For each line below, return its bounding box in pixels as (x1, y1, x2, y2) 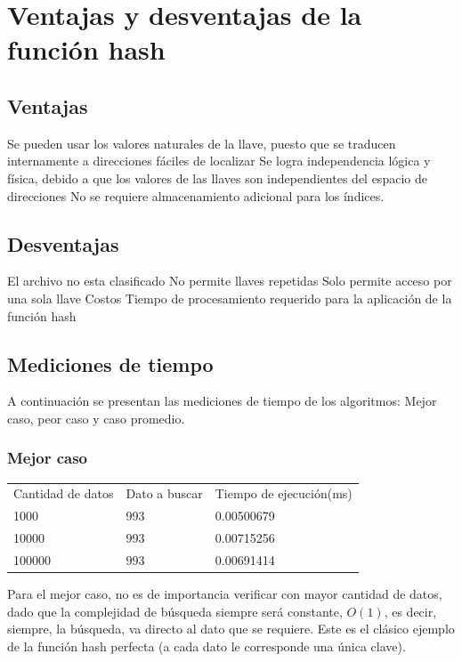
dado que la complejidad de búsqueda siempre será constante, (7, 601, 343, 620)
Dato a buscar (126, 484, 203, 503)
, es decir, (384, 601, 437, 620)
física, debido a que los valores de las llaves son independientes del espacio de (7, 168, 427, 187)
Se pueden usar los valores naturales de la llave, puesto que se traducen (7, 133, 396, 152)
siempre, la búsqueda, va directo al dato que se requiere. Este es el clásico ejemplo (7, 619, 455, 638)
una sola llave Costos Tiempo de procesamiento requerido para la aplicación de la (7, 288, 452, 307)
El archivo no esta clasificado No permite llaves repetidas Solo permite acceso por (7, 271, 452, 290)
